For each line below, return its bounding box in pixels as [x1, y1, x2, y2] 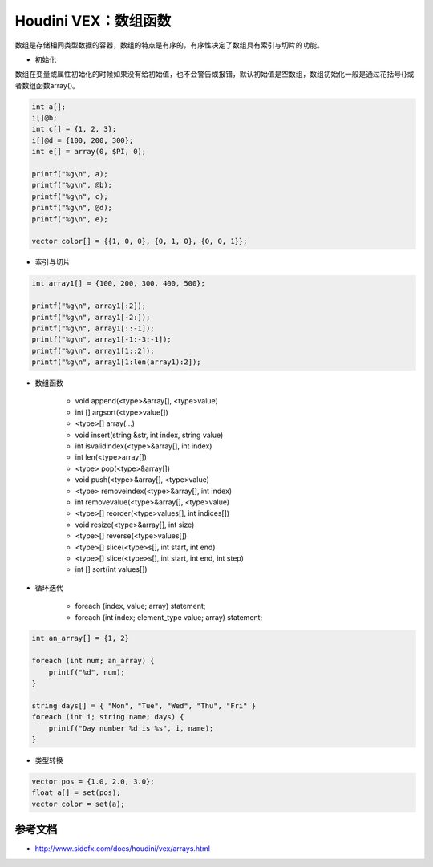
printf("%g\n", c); [31, 192, 108, 201]
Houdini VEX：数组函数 [14, 12, 172, 30]
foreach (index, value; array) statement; [75, 602, 206, 611]
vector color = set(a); [31, 799, 126, 808]
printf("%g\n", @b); [31, 180, 112, 190]
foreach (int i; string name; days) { [31, 712, 184, 722]
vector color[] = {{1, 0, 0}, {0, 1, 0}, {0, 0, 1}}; [31, 237, 248, 246]
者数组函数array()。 [14, 80, 80, 90]
